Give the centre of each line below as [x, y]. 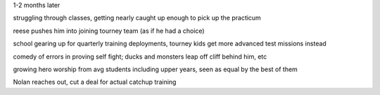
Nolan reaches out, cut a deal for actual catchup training [95, 82]
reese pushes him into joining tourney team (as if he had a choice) [109, 31]
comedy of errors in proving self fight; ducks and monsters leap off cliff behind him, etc [140, 57]
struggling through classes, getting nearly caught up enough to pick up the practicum [137, 18]
